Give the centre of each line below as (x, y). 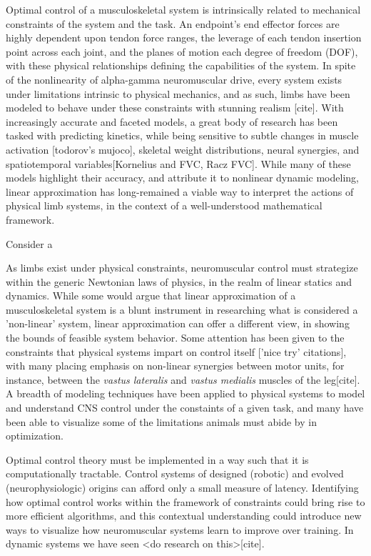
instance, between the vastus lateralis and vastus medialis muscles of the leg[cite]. (183, 379)
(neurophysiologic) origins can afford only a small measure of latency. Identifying (182, 487)
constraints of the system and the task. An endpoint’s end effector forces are (173, 23)
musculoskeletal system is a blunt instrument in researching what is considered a (182, 309)
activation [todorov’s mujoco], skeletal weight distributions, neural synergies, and (183, 149)
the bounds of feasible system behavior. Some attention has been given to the (175, 338)
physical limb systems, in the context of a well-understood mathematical (164, 205)
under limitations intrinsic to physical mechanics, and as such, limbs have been (178, 93)
